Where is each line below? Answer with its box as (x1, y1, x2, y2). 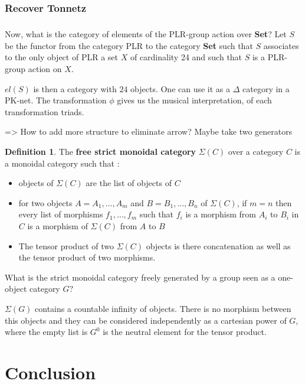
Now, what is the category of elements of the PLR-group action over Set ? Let (5, 28, 287, 40)
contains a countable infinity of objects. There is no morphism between (35, 302, 291, 314)
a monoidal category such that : (5, 157, 120, 169)
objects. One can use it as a (130, 82, 231, 95)
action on (28, 63, 62, 74)
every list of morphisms (18, 208, 103, 220)
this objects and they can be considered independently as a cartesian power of (5, 314, 287, 326)
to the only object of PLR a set (5, 51, 118, 63)
